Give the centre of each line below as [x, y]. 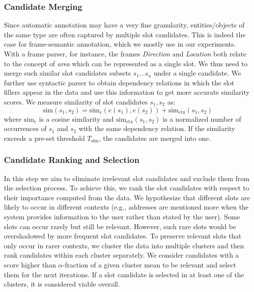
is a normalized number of [202, 119]
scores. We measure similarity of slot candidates [76, 101]
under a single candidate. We [197, 73]
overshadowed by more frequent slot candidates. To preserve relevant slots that [123, 236]
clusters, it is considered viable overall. [62, 284]
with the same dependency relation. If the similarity [157, 128]
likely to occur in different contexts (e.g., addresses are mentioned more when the [126, 207]
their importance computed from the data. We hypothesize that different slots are [127, 197]
